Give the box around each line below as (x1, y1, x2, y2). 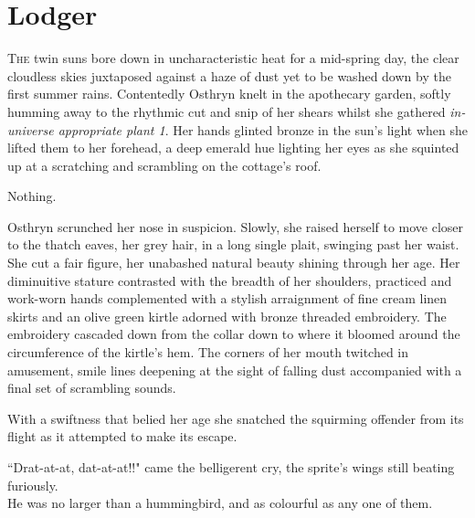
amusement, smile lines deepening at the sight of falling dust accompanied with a (7, 360, 462, 379)
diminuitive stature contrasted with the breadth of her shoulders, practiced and (7, 270, 452, 290)
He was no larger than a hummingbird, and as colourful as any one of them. (7, 493, 433, 513)
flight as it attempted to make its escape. (7, 427, 237, 446)
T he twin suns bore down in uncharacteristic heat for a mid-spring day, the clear (7, 48, 459, 68)
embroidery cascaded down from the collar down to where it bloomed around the (7, 324, 460, 344)
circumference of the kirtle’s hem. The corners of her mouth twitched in (7, 343, 409, 362)
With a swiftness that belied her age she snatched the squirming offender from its (7, 408, 464, 428)
